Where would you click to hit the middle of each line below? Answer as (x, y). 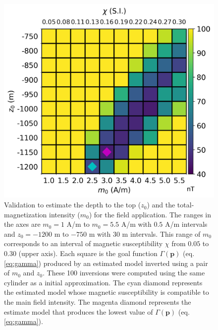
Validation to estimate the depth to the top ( (73, 205)
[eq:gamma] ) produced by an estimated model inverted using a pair (106, 263)
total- (186, 205)
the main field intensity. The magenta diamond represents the (98, 301)
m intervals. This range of (161, 233)
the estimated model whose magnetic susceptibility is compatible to (107, 292)
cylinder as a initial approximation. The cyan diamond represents (103, 282)
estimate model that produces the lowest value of (79, 311)
